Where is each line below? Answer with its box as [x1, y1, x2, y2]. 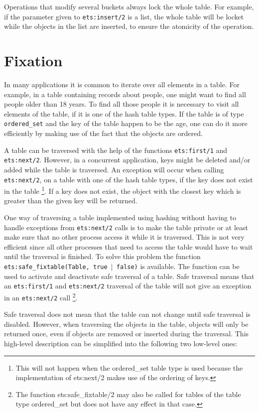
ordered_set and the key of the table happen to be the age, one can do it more [4, 118, 248, 129]
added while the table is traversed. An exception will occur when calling [4, 164, 224, 174]
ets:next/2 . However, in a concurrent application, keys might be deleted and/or [4, 154, 251, 165]
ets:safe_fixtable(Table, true [4, 264, 108, 271]
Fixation [4, 50, 63, 71]
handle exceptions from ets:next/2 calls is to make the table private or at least [4, 222, 249, 232]
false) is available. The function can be [116, 261, 240, 272]
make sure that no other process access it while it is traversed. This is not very [4, 232, 245, 242]
